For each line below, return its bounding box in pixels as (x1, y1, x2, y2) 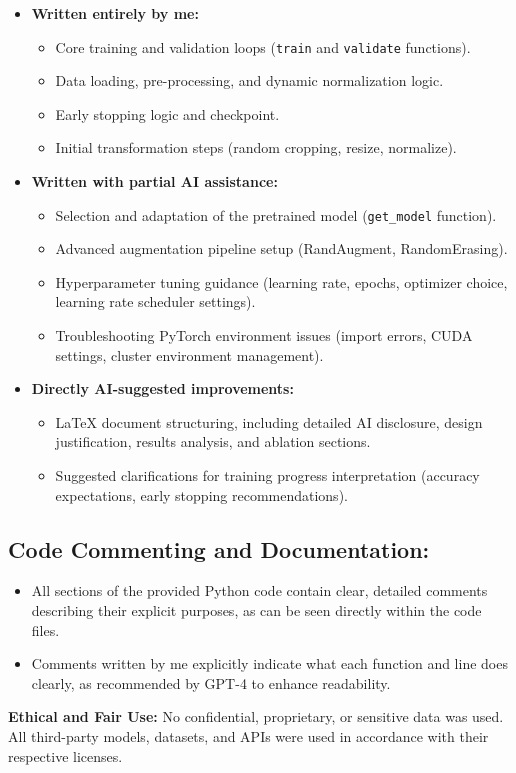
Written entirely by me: (31, 3, 199, 23)
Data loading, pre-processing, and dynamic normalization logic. (55, 70, 444, 91)
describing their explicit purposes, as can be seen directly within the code (31, 600, 482, 621)
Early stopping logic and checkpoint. (55, 103, 280, 124)
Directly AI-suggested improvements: (31, 378, 294, 399)
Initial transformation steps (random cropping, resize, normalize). (55, 137, 457, 158)
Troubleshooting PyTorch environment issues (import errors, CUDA (55, 325, 473, 346)
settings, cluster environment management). (55, 344, 324, 365)
